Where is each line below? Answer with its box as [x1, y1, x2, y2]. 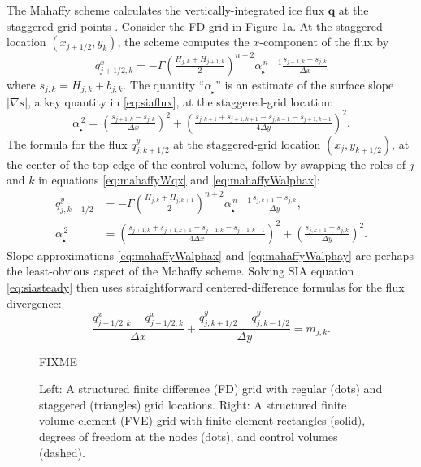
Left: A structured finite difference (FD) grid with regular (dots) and [39, 380, 383, 397]
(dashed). [39, 443, 85, 461]
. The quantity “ [123, 76, 205, 93]
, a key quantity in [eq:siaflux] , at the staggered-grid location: [28, 93, 333, 110]
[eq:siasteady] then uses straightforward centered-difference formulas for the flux [7, 279, 405, 296]
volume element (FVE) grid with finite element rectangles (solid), [39, 412, 366, 429]
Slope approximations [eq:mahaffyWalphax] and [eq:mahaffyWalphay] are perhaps [7, 246, 414, 263]
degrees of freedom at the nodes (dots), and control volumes [39, 427, 338, 444]
